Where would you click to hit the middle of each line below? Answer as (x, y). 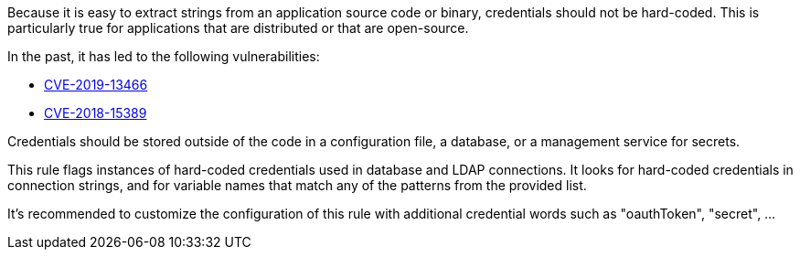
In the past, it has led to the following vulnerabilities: (164, 56)
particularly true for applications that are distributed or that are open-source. (238, 28)
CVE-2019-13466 (96, 85)
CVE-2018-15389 (96, 113)
